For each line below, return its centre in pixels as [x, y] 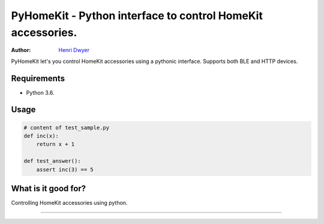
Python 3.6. [40, 92]
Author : [21, 50]
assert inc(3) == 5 [65, 169]
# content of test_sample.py [67, 128]
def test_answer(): [52, 161]
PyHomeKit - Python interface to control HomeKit [137, 16]
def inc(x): [41, 136]
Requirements [38, 78]
